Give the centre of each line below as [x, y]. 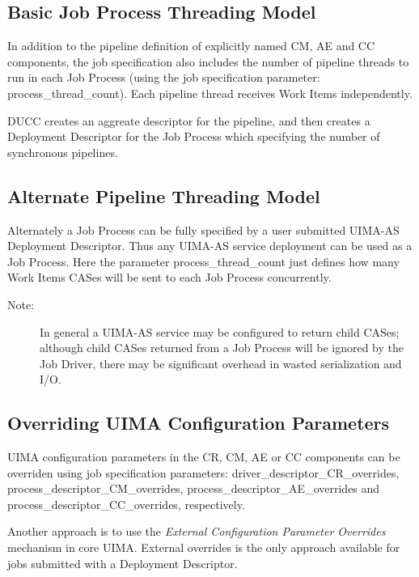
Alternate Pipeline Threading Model [164, 195]
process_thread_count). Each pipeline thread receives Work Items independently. [210, 93]
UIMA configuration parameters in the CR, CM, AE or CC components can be [204, 457]
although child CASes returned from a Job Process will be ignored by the [222, 348]
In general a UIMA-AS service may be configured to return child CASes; [220, 331]
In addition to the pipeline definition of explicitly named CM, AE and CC [191, 46]
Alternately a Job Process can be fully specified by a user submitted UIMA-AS [203, 229]
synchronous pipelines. [63, 152]
